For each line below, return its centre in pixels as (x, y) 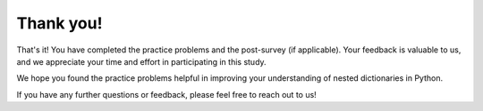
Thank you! (59, 23)
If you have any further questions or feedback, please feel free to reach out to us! (166, 94)
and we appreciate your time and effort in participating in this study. (142, 61)
